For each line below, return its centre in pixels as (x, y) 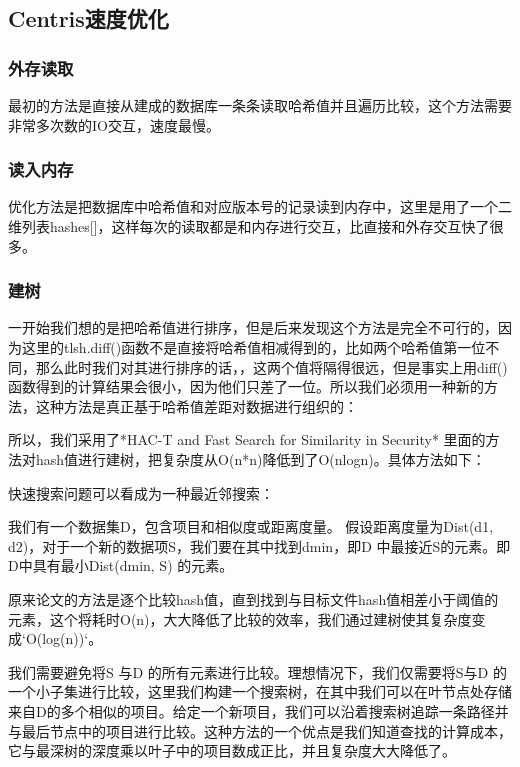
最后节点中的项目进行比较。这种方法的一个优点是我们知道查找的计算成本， (266, 730)
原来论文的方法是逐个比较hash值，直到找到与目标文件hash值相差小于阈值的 (253, 598)
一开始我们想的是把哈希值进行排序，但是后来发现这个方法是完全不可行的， (253, 327)
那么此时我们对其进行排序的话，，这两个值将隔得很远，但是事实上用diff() (271, 366)
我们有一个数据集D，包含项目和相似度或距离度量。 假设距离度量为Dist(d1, (251, 526)
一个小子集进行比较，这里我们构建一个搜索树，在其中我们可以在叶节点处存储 (260, 691)
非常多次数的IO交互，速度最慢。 (114, 124)
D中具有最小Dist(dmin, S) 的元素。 (121, 565)
